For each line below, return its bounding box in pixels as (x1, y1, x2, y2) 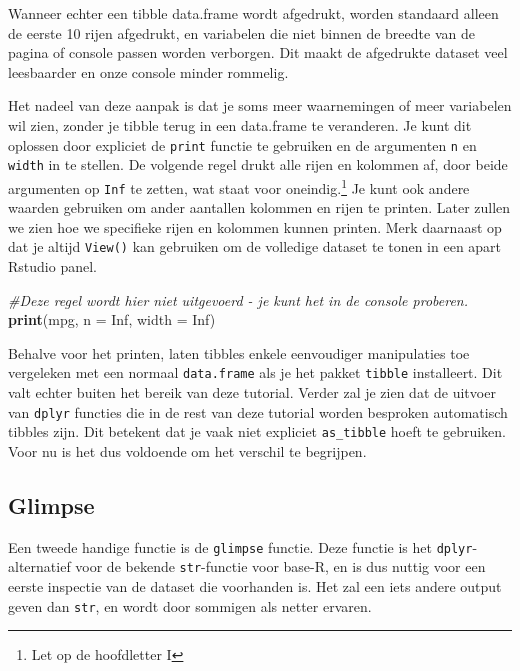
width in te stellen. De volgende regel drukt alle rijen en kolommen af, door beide (8, 154, 508, 175)
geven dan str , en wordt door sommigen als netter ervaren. (8, 595, 372, 616)
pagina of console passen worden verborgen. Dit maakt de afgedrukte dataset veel (8, 42, 508, 63)
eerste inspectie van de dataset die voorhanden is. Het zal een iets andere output (8, 576, 502, 597)
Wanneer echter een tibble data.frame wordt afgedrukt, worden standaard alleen (8, 3, 499, 23)
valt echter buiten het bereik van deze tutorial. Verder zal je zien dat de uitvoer (8, 382, 496, 403)
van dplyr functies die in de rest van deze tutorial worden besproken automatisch (8, 401, 508, 422)
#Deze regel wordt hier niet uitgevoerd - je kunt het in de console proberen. (8, 289, 469, 310)
